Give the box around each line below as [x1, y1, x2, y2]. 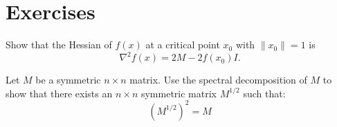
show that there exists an [6, 86, 113, 100]
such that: [243, 86, 286, 100]
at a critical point [145, 37, 220, 52]
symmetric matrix [140, 86, 217, 100]
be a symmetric [35, 72, 101, 87]
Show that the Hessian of [6, 37, 112, 52]
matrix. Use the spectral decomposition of [129, 72, 307, 87]
